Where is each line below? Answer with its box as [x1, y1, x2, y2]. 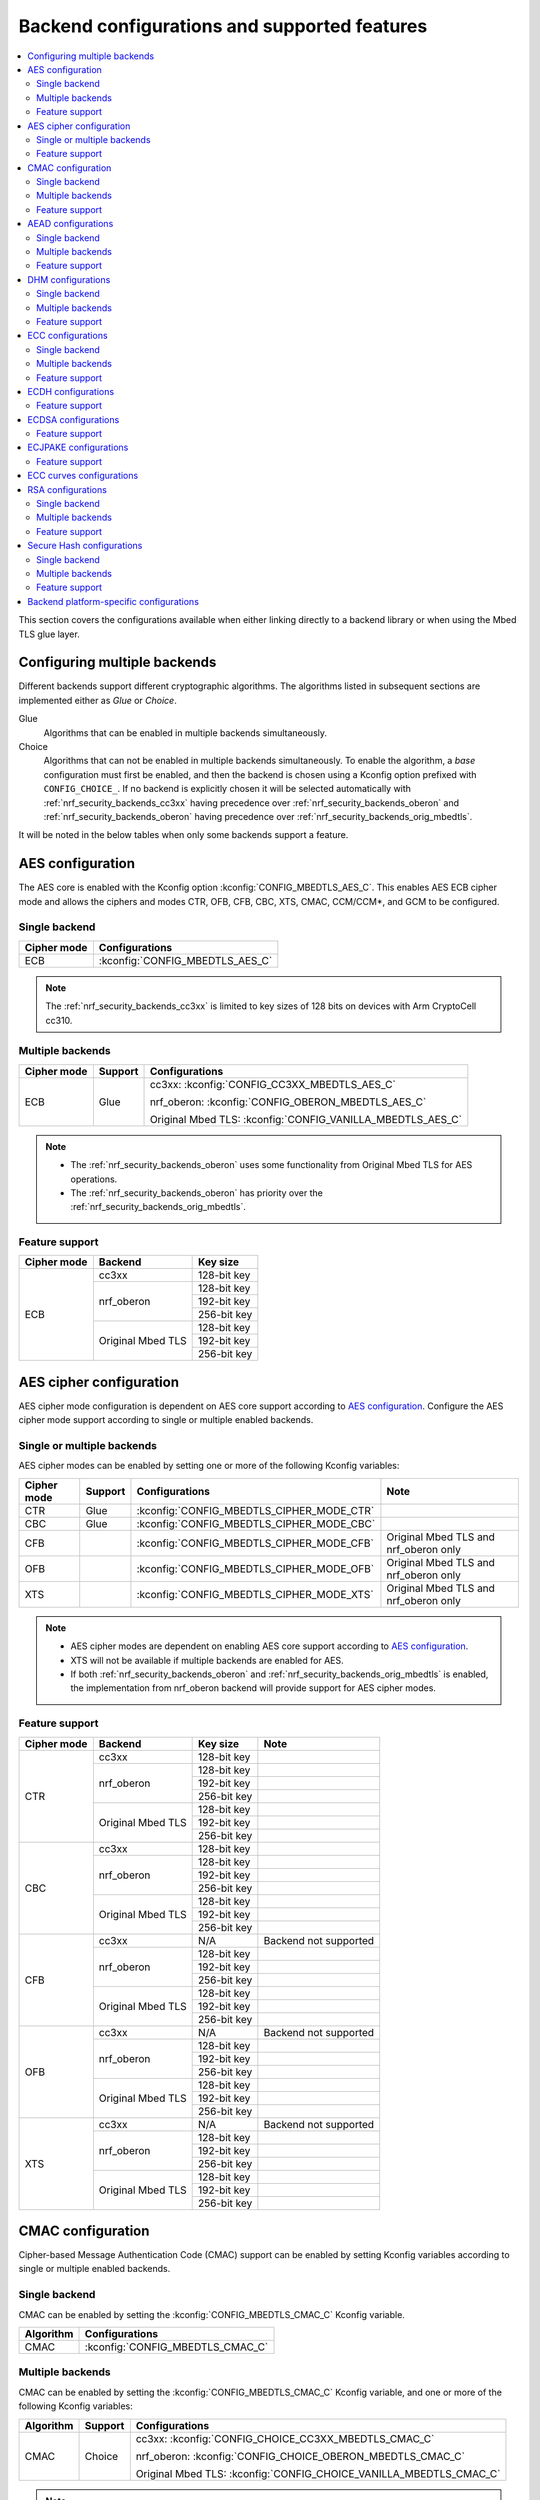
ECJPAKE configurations [27, 441, 129, 454]
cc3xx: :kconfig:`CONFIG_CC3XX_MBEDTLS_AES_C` [149, 1077, 397, 1091]
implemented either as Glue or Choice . [18, 694, 177, 706]
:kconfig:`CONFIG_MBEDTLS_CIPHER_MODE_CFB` [136, 1536, 374, 1550]
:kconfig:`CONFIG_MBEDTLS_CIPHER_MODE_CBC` [136, 1516, 376, 1530]
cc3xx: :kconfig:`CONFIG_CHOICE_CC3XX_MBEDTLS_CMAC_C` [135, 2431, 435, 2445]
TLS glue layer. [18, 628, 80, 640]
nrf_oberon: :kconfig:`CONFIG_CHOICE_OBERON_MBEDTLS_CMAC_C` [135, 2449, 465, 2463]
